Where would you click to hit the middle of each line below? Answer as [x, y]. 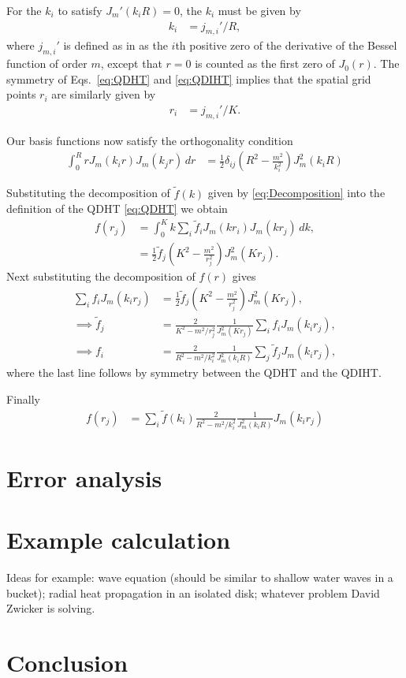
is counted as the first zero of [265, 63]
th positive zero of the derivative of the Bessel [286, 45]
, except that [131, 63]
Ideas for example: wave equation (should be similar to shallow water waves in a [200, 577]
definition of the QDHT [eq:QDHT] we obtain [117, 209]
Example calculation [119, 540]
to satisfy [80, 10]
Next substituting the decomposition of [101, 276]
